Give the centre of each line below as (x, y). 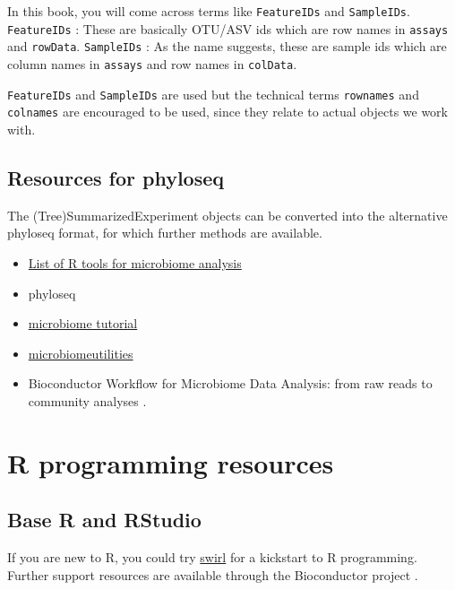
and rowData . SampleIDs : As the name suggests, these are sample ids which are (227, 46)
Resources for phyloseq (116, 177)
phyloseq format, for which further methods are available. (165, 233)
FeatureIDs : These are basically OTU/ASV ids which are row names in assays (228, 28)
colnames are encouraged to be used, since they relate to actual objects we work (227, 112)
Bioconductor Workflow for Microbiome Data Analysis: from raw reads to (230, 383)
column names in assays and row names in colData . (152, 63)
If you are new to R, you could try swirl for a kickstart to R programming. (212, 557)
